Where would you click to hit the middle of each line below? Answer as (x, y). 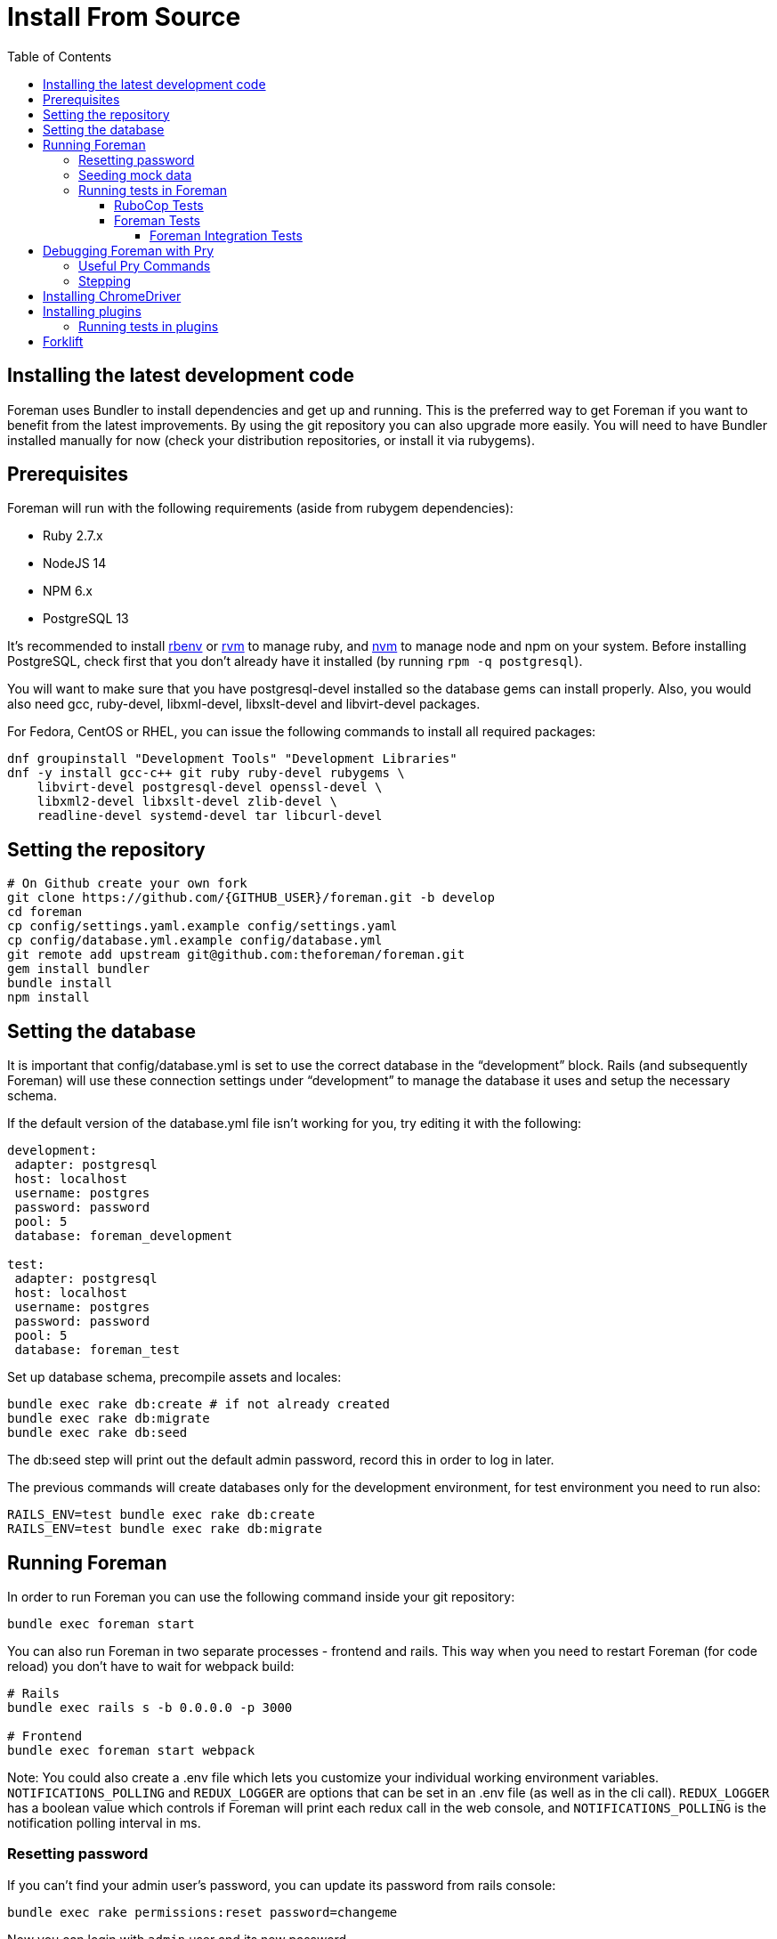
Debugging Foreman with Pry (129, 250)
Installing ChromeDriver (112, 296)
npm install (49, 998)
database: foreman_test (97, 1350)
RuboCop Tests (159, 205)
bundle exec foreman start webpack (131, 1750)
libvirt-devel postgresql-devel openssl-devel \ (210, 787)
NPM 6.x (68, 591)
